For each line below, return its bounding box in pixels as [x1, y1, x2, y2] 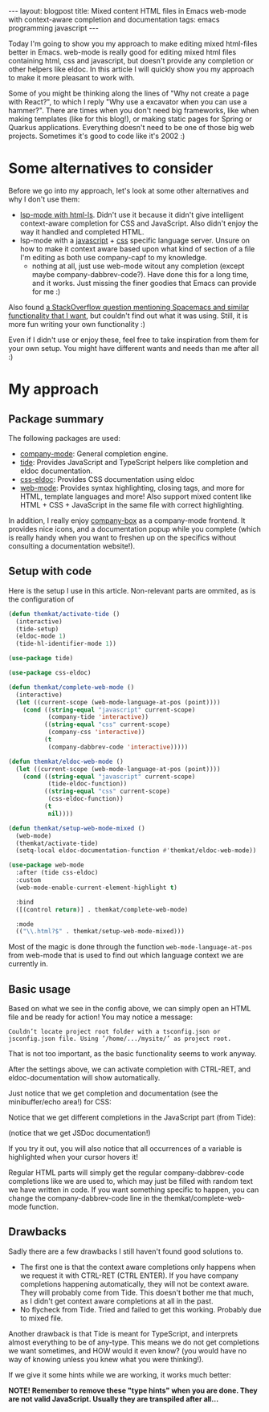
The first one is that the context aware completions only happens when [19, 1262, 256, 1271]
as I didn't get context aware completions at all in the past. [19, 1296, 214, 1306]
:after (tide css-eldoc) [15, 869, 99, 877]
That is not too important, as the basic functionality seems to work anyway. [8, 1049, 257, 1059]
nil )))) [47, 810, 74, 818]
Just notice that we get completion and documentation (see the [8, 1088, 218, 1098]
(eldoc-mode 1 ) [15, 632, 67, 640]
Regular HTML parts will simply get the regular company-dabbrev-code [8, 1168, 245, 1177]
